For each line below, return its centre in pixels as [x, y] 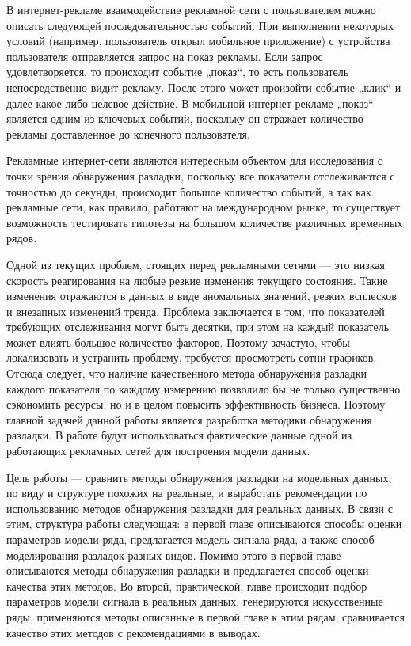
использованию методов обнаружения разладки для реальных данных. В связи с [200, 508]
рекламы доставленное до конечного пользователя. [128, 133]
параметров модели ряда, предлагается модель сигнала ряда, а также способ [190, 539]
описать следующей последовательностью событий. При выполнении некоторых [200, 25]
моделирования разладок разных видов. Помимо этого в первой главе [174, 555]
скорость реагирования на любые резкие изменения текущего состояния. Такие [197, 280]
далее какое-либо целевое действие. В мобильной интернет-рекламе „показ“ [190, 103]
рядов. [22, 238]
